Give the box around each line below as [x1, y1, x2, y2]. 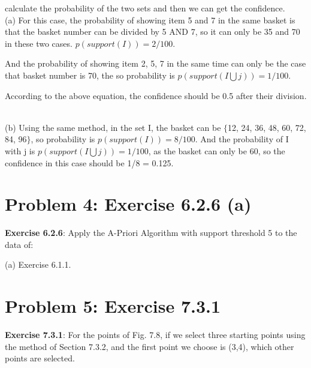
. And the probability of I [195, 133, 289, 145]
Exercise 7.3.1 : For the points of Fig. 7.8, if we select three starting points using [5, 328, 306, 341]
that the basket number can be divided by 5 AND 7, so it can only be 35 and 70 [5, 25, 300, 38]
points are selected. [5, 352, 75, 364]
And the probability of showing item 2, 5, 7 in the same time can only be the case [5, 57, 306, 70]
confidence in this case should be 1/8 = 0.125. [5, 156, 174, 169]
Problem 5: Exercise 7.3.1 [5, 294, 221, 318]
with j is [5, 144, 35, 157]
